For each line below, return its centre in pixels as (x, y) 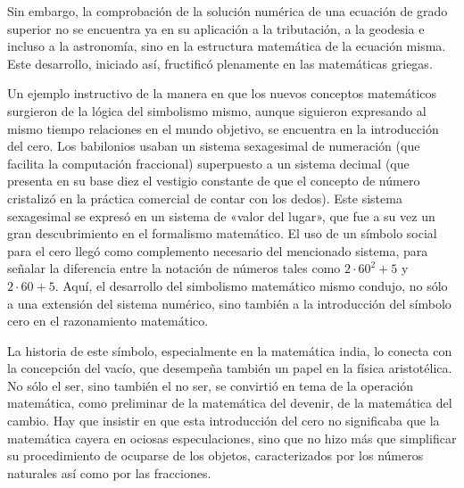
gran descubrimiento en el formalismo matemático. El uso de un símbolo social (222, 233)
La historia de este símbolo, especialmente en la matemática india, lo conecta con (230, 350)
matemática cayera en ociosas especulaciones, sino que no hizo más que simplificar (232, 438)
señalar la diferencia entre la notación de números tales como (174, 268)
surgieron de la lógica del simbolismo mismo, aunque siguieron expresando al (217, 110)
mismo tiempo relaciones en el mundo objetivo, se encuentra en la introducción (223, 128)
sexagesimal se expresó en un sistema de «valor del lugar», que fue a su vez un (221, 215)
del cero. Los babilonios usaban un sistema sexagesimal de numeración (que (214, 146)
